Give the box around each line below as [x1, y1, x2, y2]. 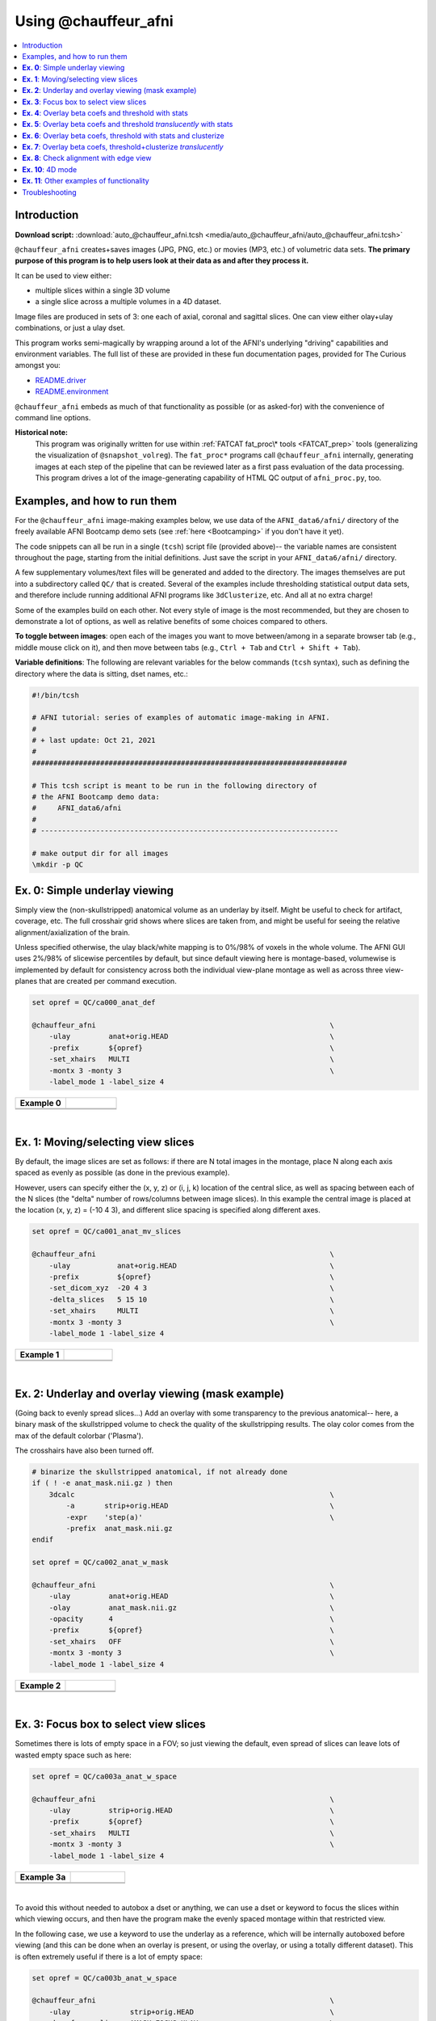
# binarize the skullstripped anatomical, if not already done [31, 1467, 288, 1476]
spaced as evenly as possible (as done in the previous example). [15, 1168, 230, 1178]
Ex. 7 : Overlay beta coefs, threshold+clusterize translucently [22, 142, 224, 152]
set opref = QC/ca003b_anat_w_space [31, 1973, 178, 1982]
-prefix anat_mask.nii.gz [65, 1524, 173, 1533]
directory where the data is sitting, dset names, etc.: [15, 669, 189, 678]
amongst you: [15, 361, 61, 370]
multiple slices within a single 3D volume [35, 285, 170, 295]
